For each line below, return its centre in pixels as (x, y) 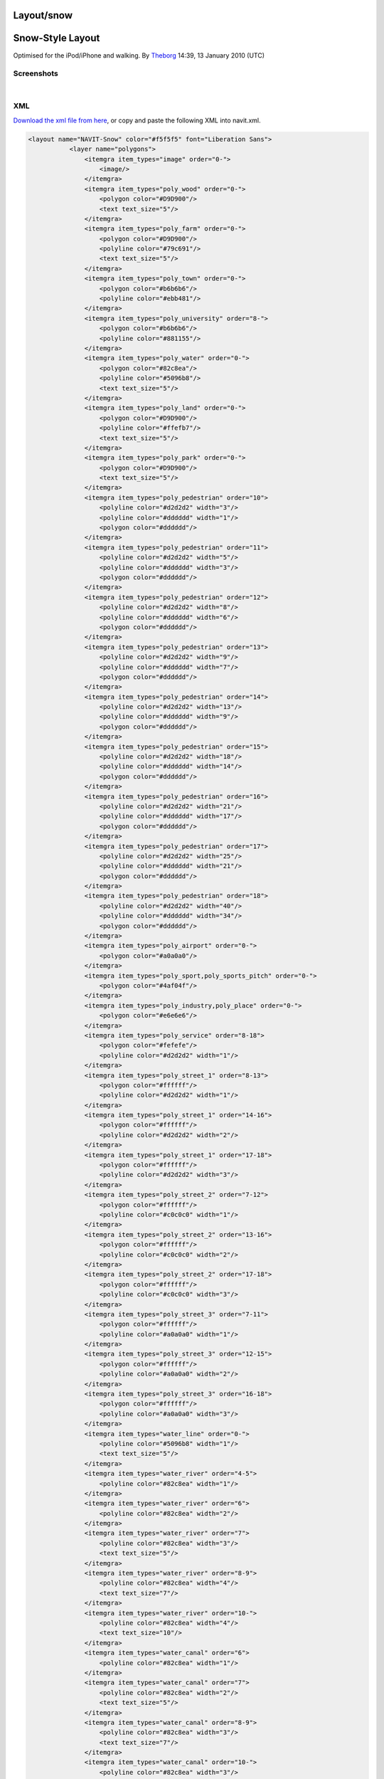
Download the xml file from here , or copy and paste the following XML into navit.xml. (137, 120)
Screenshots (36, 73)
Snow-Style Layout (57, 38)
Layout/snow (43, 15)
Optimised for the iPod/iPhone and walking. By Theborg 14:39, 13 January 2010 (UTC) (139, 55)
